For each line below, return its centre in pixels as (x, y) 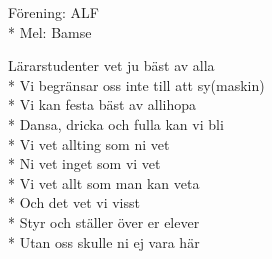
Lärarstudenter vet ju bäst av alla (111, 65)
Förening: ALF (53, 12)
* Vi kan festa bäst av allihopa (102, 104)
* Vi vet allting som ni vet (89, 143)
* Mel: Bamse (50, 31)
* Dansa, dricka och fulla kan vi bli (116, 123)
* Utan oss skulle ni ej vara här (104, 241)
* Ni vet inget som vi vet (84, 163)
